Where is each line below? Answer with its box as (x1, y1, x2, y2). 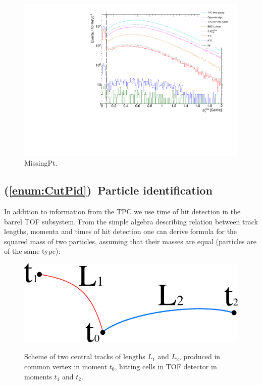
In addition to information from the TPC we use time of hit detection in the (4, 206, 241, 217)
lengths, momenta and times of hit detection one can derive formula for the (4, 226, 237, 237)
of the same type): (4, 246, 61, 256)
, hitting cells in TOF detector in (115, 361, 217, 371)
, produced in (179, 351, 221, 362)
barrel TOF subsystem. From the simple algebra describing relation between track (4, 216, 258, 226)
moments (24, 371, 52, 381)
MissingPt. (24, 158, 58, 168)
